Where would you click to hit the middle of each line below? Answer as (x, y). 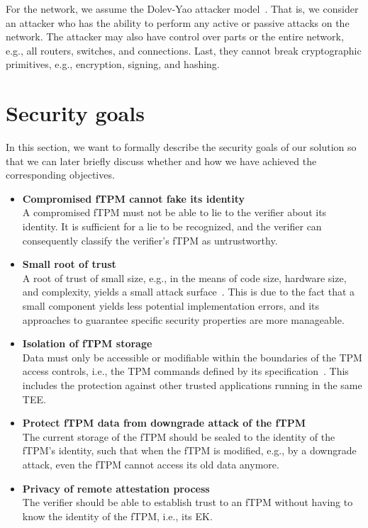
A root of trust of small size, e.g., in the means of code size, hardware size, (184, 277)
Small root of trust (69, 264)
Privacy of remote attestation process (116, 488)
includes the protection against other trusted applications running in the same (192, 385)
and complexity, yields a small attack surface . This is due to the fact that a (189, 292)
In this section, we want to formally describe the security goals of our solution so (181, 147)
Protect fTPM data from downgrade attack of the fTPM (164, 423)
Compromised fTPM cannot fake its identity (134, 198)
